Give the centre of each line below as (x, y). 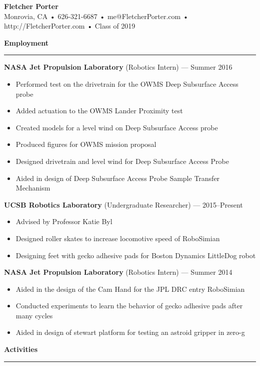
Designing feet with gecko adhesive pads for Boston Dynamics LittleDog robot (136, 255)
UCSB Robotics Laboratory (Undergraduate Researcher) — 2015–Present (123, 204)
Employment (26, 42)
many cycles (34, 315)
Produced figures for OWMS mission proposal (86, 144)
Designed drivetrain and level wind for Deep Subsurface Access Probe (122, 161)
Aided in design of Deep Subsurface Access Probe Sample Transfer (118, 178)
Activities (21, 349)
